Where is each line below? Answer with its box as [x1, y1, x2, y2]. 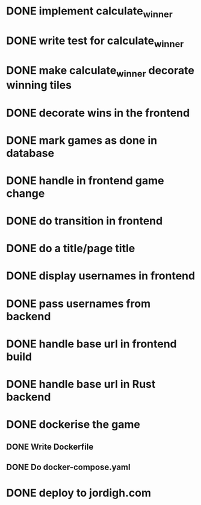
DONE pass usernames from [6, 297, 151, 311]
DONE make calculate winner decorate [6, 63, 194, 79]
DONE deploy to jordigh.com [6, 486, 152, 500]
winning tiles [6, 78, 72, 92]
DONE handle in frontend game [6, 173, 164, 187]
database [6, 146, 55, 160]
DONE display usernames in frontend [6, 269, 196, 283]
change [6, 187, 45, 200]
